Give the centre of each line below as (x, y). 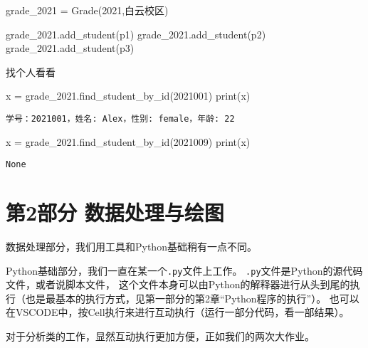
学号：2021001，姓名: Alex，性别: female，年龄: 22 (120, 118)
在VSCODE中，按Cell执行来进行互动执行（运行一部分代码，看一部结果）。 (178, 312)
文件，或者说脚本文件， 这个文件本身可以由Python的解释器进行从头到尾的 (178, 284)
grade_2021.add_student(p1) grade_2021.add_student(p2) (136, 34)
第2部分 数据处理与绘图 (115, 212)
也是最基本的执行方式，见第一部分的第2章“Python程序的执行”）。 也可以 (192, 298)
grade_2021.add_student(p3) (70, 48)
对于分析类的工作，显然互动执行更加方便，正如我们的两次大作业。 (160, 336)
